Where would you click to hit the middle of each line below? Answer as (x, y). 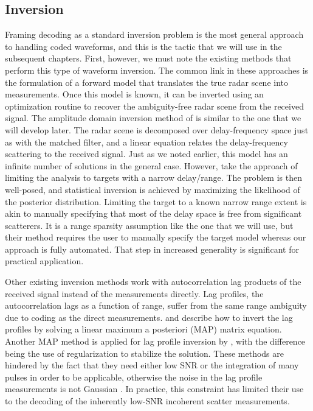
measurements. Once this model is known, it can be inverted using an (134, 94)
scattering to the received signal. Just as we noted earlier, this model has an (146, 154)
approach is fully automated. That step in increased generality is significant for (152, 249)
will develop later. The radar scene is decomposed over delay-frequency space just (157, 129)
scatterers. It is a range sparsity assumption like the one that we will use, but (149, 225)
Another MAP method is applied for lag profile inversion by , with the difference (155, 341)
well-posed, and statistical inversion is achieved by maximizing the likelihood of (153, 189)
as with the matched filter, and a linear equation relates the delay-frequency (146, 142)
